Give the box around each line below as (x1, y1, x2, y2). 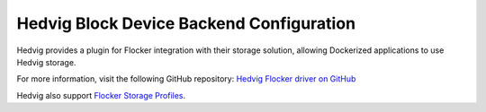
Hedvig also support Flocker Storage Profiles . (16, 90, 186, 100)
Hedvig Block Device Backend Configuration (16, 13, 355, 33)
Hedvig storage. (16, 56, 76, 67)
